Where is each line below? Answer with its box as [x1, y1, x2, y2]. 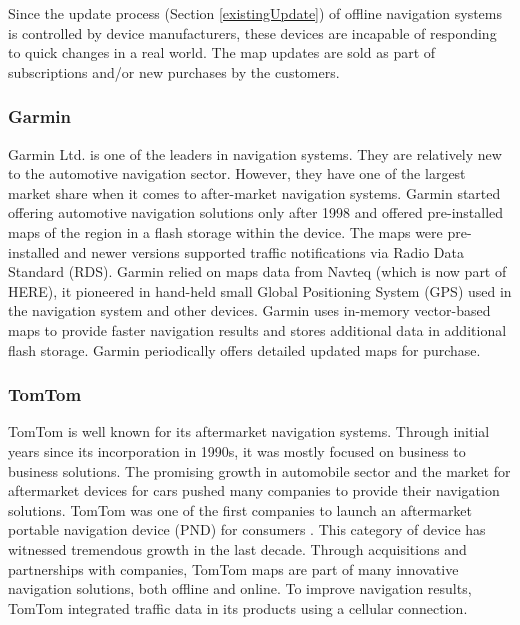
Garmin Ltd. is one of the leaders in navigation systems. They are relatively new [8, 143, 502, 164]
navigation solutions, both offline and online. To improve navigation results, [8, 578, 472, 599]
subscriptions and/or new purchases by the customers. [8, 61, 340, 82]
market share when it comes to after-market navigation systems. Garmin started [8, 182, 501, 203]
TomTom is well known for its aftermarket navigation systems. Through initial [8, 421, 490, 442]
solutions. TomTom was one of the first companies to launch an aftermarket [8, 499, 473, 520]
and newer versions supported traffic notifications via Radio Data [64, 241, 464, 262]
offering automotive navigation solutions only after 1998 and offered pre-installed [8, 202, 504, 223]
